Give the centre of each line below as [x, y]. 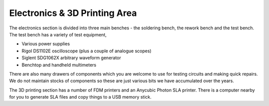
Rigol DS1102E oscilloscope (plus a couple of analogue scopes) [87, 51]
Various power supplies [46, 44]
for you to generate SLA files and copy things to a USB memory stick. [80, 97]
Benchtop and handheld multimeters [59, 65]
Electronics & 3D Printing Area [73, 13]
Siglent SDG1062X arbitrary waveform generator [71, 58]
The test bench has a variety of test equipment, [58, 34]
